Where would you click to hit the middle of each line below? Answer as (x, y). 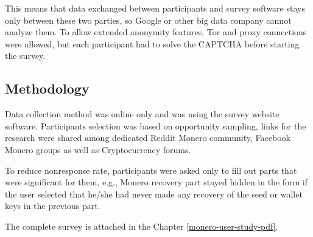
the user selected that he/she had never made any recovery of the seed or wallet (154, 194)
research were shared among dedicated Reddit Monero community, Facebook (148, 138)
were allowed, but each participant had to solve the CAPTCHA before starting (152, 43)
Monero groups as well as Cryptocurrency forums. (98, 149)
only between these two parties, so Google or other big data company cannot (148, 20)
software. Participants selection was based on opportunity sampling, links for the (156, 125)
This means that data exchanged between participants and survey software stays (155, 8)
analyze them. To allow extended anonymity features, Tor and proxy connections (156, 32)
